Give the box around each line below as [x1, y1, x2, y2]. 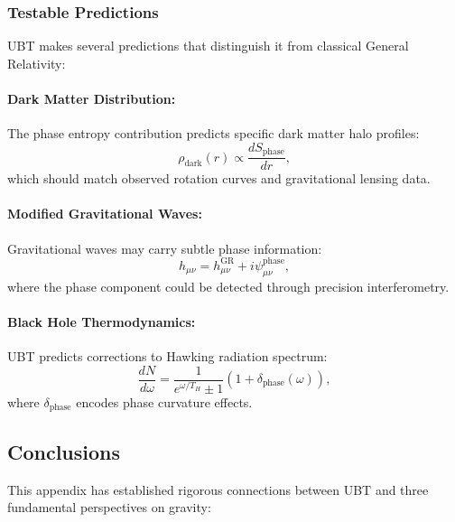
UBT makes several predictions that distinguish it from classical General [7, 36, 409, 55]
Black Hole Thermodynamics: [7, 312, 196, 331]
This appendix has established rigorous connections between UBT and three [7, 480, 429, 499]
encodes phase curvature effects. [76, 392, 253, 411]
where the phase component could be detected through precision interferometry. [7, 276, 450, 295]
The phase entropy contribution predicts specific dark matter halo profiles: [7, 124, 420, 143]
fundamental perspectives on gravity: [7, 498, 211, 517]
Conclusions [7, 437, 121, 465]
